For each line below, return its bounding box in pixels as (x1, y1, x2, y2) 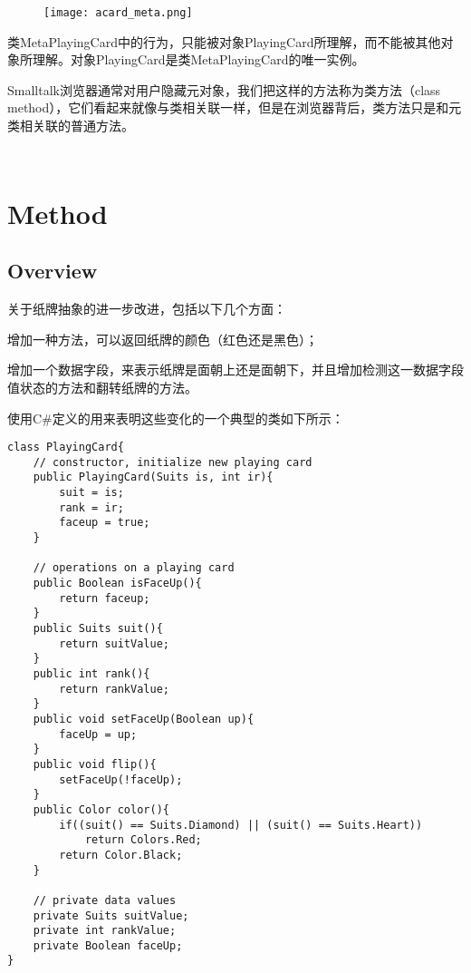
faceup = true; (59, 516, 150, 530)
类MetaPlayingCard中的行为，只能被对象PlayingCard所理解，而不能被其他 (7, 32, 441, 51)
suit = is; (59, 486, 124, 500)
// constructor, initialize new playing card (33, 455, 312, 469)
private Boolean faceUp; (33, 939, 183, 952)
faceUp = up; (59, 727, 138, 741)
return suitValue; (59, 637, 169, 650)
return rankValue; (59, 682, 169, 696)
